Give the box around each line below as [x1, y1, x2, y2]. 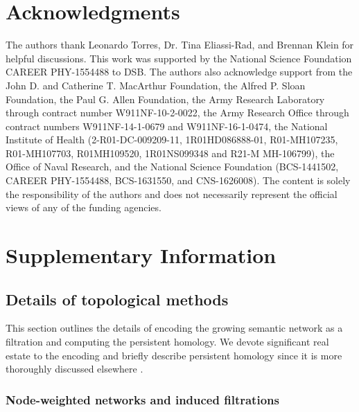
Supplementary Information [6, 241, 277, 269]
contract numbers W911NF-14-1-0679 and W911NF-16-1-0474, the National [6, 118, 328, 133]
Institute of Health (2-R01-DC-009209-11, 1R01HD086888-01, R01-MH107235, [6, 132, 338, 147]
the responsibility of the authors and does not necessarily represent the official [6, 186, 338, 201]
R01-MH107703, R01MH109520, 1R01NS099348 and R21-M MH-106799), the [6, 145, 335, 160]
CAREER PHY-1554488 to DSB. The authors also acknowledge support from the [6, 64, 353, 79]
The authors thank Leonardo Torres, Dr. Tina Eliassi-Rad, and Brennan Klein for [6, 37, 354, 52]
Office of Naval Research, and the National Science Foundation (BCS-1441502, [6, 159, 339, 174]
